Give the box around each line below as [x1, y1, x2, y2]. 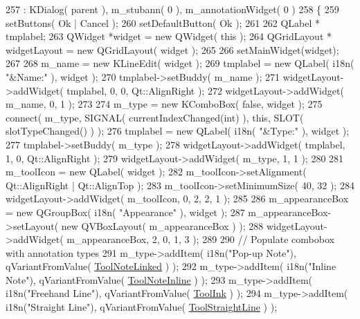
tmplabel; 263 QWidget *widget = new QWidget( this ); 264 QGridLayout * [6, 29, 332, 43]
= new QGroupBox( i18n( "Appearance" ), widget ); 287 [6, 204, 245, 219]
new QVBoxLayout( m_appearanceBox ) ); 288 [61, 218, 264, 233]
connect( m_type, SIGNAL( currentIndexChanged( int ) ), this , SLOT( [6, 110, 304, 124]
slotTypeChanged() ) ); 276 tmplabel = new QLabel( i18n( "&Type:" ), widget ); [6, 124, 350, 138]
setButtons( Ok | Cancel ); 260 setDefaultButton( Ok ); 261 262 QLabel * [6, 15, 321, 30]
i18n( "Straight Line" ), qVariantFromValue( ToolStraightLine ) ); [6, 300, 278, 314]
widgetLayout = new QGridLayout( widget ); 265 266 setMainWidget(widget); [6, 42, 339, 57]
